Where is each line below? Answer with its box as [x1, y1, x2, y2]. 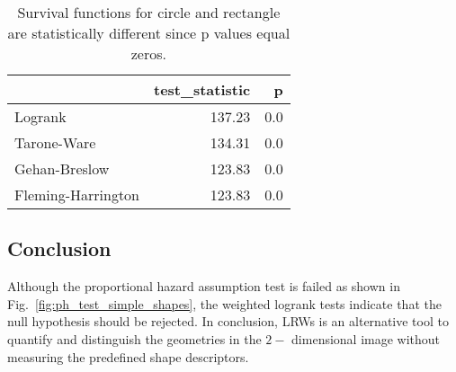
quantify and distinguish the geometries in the [7, 329, 262, 348]
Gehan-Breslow [14, 158, 110, 179]
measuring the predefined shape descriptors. [7, 347, 249, 366]
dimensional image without [291, 329, 441, 348]
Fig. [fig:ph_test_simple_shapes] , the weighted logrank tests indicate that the [7, 294, 442, 313]
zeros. [130, 43, 166, 64]
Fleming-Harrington [14, 184, 140, 205]
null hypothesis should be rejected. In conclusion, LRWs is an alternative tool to [7, 312, 449, 331]
